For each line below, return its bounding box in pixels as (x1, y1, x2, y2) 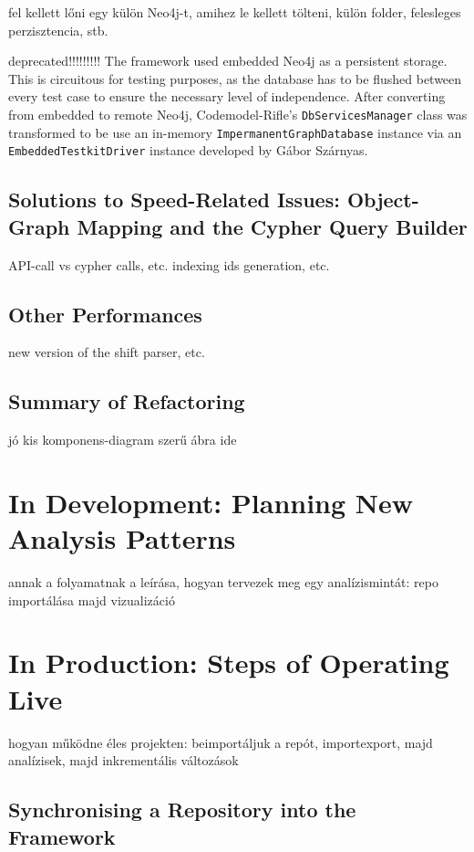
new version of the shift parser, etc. (8, 342, 205, 362)
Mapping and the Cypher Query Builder (77, 212, 468, 240)
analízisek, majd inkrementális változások (8, 751, 239, 770)
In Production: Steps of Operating (8, 644, 449, 681)
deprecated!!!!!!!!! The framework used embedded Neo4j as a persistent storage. (8, 51, 448, 70)
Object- (346, 185, 419, 214)
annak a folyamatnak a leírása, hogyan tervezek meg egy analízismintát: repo (8, 573, 438, 592)
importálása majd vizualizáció (8, 590, 175, 609)
